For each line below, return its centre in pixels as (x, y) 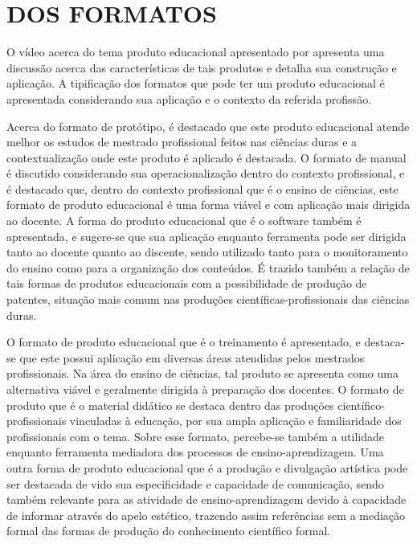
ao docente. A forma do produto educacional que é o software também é (184, 221)
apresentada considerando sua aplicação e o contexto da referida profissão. (189, 98)
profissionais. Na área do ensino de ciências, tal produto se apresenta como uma (202, 373)
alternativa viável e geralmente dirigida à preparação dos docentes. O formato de (205, 389)
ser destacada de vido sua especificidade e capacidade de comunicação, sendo (195, 483)
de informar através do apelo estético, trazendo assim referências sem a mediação (206, 515)
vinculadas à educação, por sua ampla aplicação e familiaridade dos (235, 421)
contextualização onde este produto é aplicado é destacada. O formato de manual (206, 157)
